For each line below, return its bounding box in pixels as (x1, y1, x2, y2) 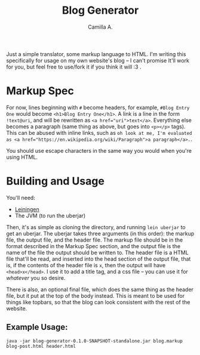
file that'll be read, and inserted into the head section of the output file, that (6, 255, 191, 263)
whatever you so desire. (6, 274, 66, 281)
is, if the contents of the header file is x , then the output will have (6, 261, 166, 268)
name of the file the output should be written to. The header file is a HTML (6, 249, 189, 256)
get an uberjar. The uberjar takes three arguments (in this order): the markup (6, 230, 195, 237)
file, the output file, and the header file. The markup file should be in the (6, 236, 183, 243)
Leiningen (14, 205, 40, 212)
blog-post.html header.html (6, 343, 76, 349)
